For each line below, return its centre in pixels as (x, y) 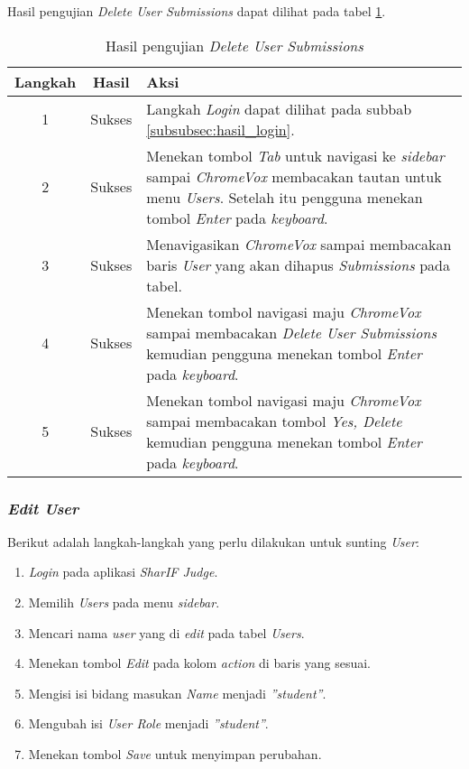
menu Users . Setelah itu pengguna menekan (285, 197)
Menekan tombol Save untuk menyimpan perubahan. (175, 753)
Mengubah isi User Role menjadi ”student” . (148, 723)
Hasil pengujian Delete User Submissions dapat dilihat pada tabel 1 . (197, 11)
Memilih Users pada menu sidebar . (124, 602)
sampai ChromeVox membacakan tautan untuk (294, 176)
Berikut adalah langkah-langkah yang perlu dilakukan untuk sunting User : (213, 541)
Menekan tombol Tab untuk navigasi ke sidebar (295, 155)
